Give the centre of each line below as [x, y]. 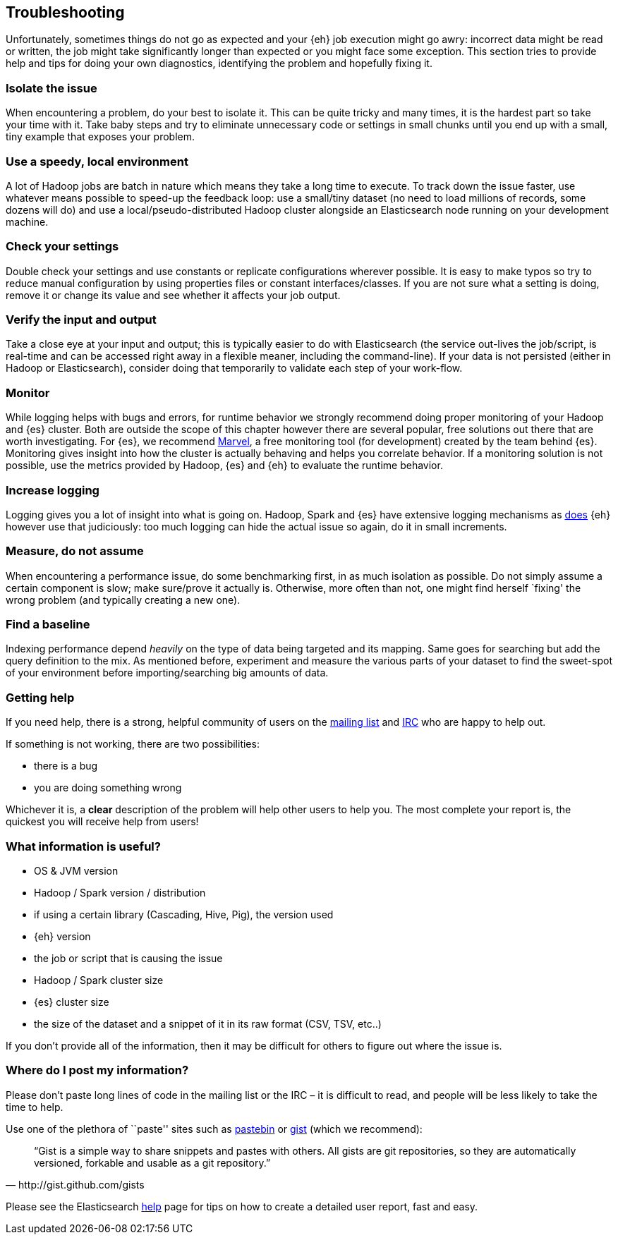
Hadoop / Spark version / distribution [120, 892]
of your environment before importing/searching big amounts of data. [167, 673]
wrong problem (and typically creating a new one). [123, 600]
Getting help [40, 697]
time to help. [35, 1107]
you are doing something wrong [108, 788]
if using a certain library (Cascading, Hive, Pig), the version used [184, 914]
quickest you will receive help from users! [102, 822]
